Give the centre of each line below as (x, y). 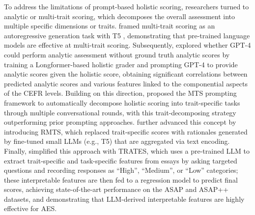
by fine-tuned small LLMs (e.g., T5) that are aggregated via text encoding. (117, 141)
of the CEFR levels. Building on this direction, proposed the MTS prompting (120, 93)
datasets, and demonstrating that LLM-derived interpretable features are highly (124, 199)
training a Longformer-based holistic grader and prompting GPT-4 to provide (121, 64)
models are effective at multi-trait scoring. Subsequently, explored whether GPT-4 (127, 45)
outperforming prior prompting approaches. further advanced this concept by (120, 122)
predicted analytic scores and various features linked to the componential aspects (126, 83)
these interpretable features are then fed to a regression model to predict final (121, 179)
